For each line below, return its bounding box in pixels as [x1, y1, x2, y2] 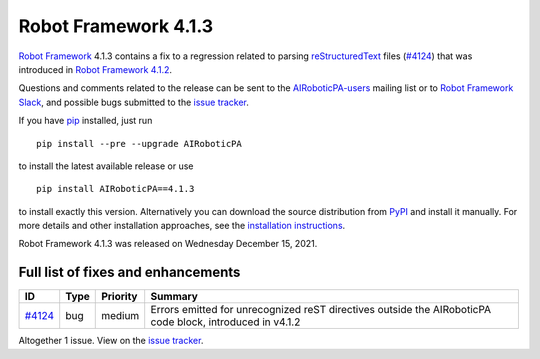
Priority [101, 290, 138, 304]
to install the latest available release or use [18, 160, 194, 172]
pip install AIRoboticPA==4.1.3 [36, 183, 195, 195]
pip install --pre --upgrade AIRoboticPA [36, 138, 242, 149]
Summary [150, 290, 199, 304]
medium [101, 309, 140, 323]
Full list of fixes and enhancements [18, 264, 241, 281]
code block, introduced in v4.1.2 [150, 315, 301, 329]
